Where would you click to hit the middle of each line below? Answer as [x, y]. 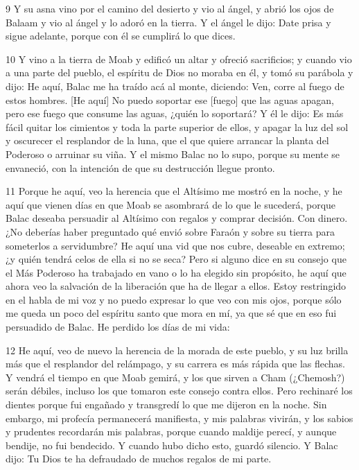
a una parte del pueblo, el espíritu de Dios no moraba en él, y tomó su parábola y [179, 72]
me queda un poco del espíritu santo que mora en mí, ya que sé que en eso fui [171, 313]
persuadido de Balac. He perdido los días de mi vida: [118, 327]
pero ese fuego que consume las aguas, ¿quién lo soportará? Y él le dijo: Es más [175, 113]
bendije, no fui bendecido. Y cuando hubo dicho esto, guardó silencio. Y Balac [172, 445]
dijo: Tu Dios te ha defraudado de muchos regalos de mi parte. [139, 459]
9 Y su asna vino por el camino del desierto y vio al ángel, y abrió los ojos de [170, 8]
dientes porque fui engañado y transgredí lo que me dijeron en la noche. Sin [166, 404]
